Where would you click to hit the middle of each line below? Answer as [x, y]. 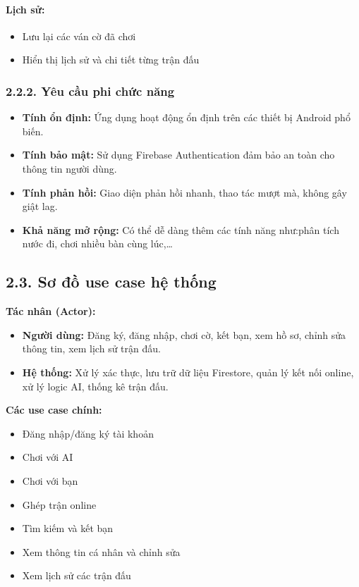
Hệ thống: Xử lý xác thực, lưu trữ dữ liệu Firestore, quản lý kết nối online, [188, 372]
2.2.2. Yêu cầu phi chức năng [90, 91]
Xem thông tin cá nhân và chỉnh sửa [101, 551]
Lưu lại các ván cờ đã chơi [79, 36]
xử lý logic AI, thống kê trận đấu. [95, 386]
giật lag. [40, 206]
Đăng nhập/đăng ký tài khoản [88, 433]
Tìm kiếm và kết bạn [68, 528]
